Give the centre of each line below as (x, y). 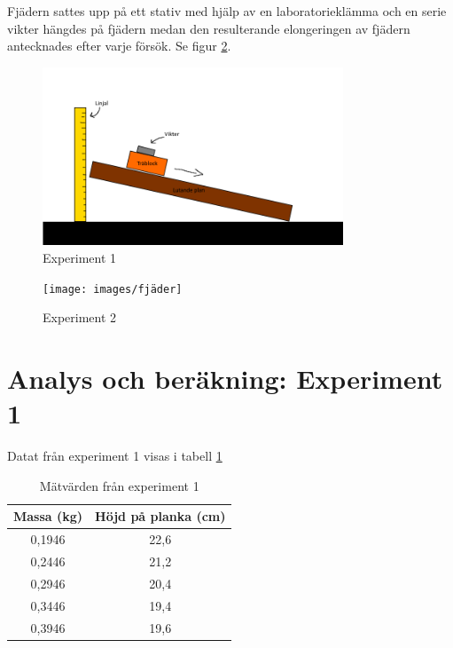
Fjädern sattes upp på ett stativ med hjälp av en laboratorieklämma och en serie (227, 11)
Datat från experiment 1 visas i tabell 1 (115, 456)
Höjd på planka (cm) (160, 516)
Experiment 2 (80, 317)
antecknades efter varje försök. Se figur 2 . (119, 46)
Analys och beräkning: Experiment (225, 379)
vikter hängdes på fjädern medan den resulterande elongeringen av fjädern (209, 28)
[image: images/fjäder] (113, 289)
